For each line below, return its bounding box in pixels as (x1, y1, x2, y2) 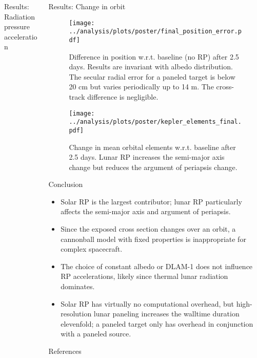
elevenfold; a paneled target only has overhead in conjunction (61, 318, 253, 329)
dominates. (61, 281, 95, 292)
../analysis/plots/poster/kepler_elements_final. (69, 118, 242, 126)
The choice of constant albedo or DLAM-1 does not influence (61, 260, 253, 271)
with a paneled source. (61, 328, 131, 339)
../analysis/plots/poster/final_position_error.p (69, 28, 242, 35)
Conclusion (48, 179, 83, 190)
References (48, 346, 82, 356)
